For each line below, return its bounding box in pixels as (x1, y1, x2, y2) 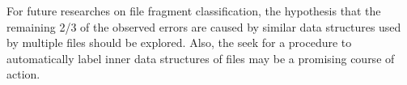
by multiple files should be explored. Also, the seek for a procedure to (6, 34, 352, 51)
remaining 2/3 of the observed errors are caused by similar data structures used (6, 18, 401, 35)
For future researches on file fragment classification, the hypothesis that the (6, 2, 381, 19)
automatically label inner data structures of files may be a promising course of (6, 49, 395, 66)
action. (6, 66, 40, 83)
